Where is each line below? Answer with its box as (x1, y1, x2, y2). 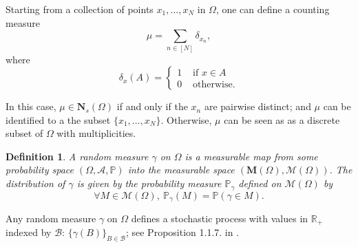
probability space (6, 162, 74, 177)
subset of (6, 126, 43, 140)
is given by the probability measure (76, 176, 222, 191)
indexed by (6, 225, 52, 239)
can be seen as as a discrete (224, 112, 340, 127)
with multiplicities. (56, 126, 136, 140)
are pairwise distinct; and (204, 99, 311, 114)
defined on (238, 176, 282, 191)
